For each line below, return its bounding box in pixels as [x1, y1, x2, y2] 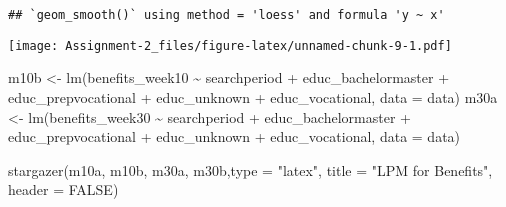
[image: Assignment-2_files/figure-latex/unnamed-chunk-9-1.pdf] [8, 38, 452, 53]
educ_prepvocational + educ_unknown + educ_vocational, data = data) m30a [8, 86, 498, 107]
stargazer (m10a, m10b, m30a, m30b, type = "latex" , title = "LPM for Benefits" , [8, 159, 493, 180]
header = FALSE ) [8, 179, 119, 200]
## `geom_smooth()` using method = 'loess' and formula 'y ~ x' [8, 8, 445, 22]
